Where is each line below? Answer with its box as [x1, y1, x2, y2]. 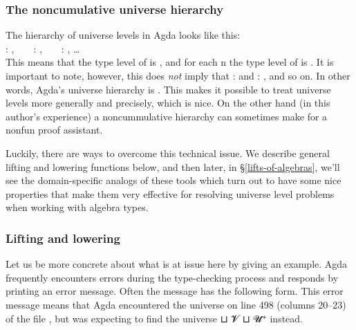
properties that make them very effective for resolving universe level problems [6, 186, 335, 201]
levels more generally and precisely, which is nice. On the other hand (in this [6, 95, 330, 110]
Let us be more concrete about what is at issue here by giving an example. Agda [6, 257, 348, 271]
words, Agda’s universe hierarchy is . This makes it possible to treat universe [6, 82, 331, 96]
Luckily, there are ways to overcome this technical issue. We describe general [6, 145, 330, 160]
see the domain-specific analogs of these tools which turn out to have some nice [6, 173, 341, 187]
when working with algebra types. [6, 200, 149, 214]
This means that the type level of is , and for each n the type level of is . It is [6, 55, 334, 69]
